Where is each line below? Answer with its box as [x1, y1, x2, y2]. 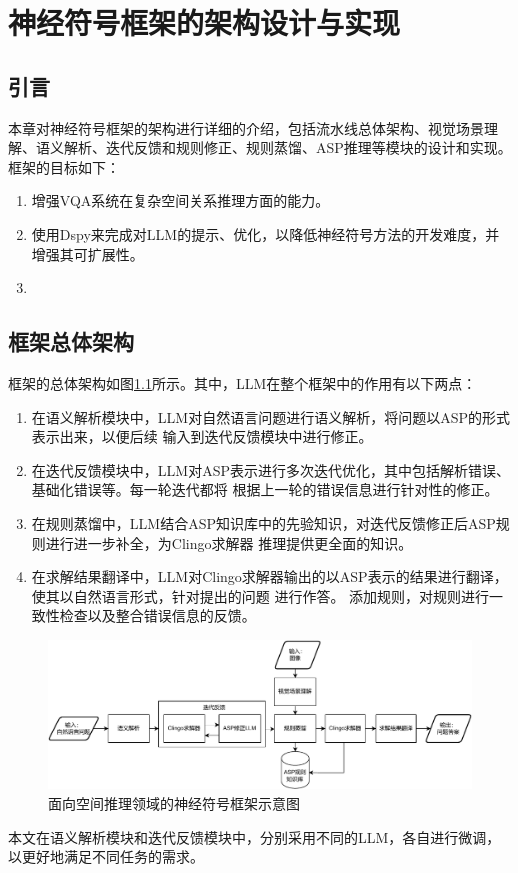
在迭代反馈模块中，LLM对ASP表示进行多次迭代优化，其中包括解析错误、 [31, 459, 510, 480]
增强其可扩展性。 [31, 243, 144, 264]
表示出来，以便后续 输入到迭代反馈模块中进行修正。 [31, 426, 373, 447]
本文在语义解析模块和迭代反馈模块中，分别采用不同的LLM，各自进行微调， [8, 826, 501, 847]
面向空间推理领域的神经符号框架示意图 [48, 792, 300, 813]
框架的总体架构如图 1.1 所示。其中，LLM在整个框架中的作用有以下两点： [8, 372, 477, 393]
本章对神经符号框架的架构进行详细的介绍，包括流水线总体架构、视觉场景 [8, 117, 484, 138]
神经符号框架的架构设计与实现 [8, 2, 401, 43]
